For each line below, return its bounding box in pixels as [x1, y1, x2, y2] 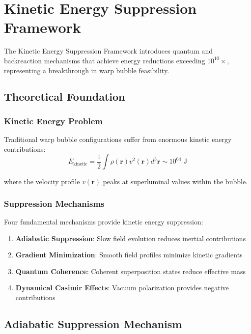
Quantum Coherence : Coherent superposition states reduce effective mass [15, 266, 246, 276]
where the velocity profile [4, 176, 80, 187]
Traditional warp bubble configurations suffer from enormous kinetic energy [4, 134, 232, 144]
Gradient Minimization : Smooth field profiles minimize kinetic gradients [15, 250, 243, 260]
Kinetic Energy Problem [4, 114, 103, 127]
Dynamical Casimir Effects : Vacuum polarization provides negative [15, 282, 229, 293]
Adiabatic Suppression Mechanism [4, 316, 182, 332]
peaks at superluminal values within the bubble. [103, 176, 248, 187]
